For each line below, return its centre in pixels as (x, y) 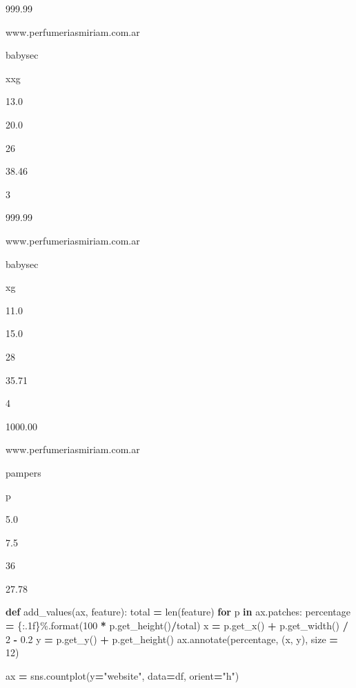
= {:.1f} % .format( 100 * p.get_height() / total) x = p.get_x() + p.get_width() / (177, 625)
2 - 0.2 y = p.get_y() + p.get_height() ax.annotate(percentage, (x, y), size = (172, 639)
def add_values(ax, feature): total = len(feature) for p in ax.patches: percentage (178, 612)
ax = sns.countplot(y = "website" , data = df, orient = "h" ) (122, 675)
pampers (23, 472)
